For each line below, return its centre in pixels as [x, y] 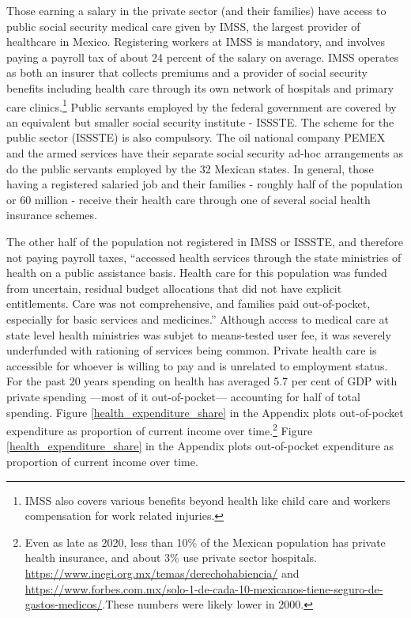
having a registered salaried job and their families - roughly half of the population [205, 184]
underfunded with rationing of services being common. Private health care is [192, 350]
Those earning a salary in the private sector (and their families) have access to [196, 10]
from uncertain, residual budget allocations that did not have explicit [174, 288]
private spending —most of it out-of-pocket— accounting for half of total [183, 396]
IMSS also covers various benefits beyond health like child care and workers [207, 500]
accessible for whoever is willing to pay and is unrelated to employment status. [197, 365]
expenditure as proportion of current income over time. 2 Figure [160, 429]
